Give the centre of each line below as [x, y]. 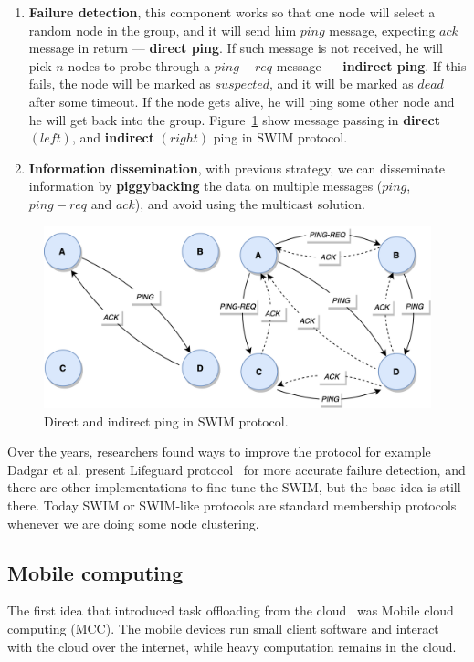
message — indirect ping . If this [371, 65]
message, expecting [382, 30]
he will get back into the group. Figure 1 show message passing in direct [234, 119]
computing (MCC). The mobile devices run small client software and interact [223, 629]
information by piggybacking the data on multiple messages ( [205, 186]
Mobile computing [95, 572]
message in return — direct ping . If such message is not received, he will [236, 48]
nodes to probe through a [139, 65]
